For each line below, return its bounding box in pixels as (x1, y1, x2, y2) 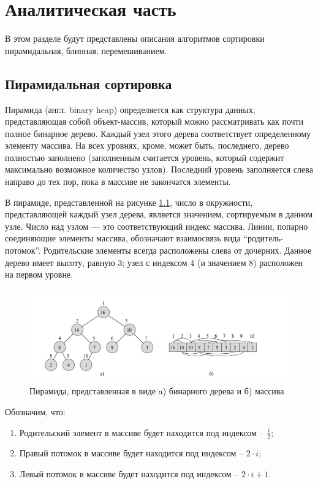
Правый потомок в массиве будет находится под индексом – (19, 447, 244, 459)
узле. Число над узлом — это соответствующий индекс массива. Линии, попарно (5, 219, 308, 232)
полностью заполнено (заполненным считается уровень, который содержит (5, 150, 284, 163)
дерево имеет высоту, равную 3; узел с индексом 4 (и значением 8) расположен (5, 256, 303, 268)
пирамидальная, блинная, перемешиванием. (5, 44, 167, 57)
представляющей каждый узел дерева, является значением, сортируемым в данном (5, 208, 313, 221)
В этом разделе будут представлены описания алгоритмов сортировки (5, 32, 265, 45)
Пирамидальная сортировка (5, 74, 172, 93)
